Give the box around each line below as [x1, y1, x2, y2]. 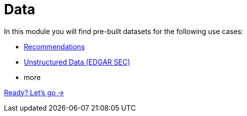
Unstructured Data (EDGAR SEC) [24, 57, 130, 66]
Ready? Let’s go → [4, 88, 64, 97]
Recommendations [24, 42, 85, 51]
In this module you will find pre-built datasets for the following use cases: [4, 27, 244, 36]
